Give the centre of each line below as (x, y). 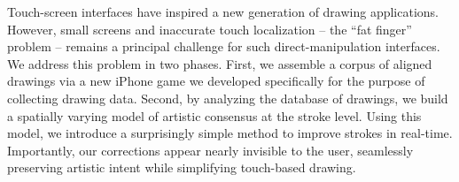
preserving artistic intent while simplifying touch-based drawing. (182, 167)
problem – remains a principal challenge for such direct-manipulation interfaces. (224, 46)
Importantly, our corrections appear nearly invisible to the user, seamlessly (210, 150)
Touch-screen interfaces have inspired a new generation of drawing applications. (223, 11)
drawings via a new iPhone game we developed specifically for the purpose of (216, 81)
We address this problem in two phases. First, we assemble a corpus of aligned (220, 63)
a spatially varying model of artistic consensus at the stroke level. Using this (214, 115)
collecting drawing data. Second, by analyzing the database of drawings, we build (228, 98)
